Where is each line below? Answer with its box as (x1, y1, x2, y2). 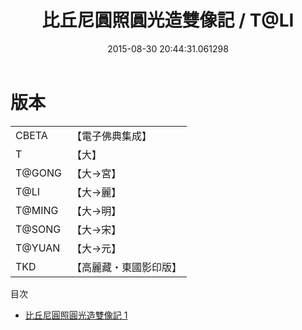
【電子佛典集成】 (71, 129, 152, 143)
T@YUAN (15, 241, 61, 255)
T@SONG (15, 222, 62, 236)
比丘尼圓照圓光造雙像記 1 (24, 309, 128, 321)
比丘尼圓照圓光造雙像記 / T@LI (41, 9, 295, 32)
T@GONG (15, 166, 62, 180)
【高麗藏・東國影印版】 (71, 260, 182, 274)
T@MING (15, 203, 59, 217)
